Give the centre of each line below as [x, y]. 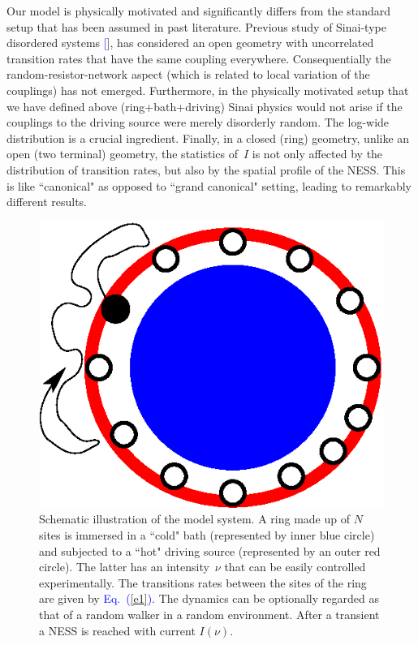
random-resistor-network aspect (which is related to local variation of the [188, 74]
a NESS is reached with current [117, 630]
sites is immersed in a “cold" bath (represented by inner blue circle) [207, 534]
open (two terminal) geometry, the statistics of [122, 154]
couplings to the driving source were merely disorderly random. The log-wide [198, 122]
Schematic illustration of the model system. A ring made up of [194, 519]
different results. [47, 202]
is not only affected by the [317, 154]
